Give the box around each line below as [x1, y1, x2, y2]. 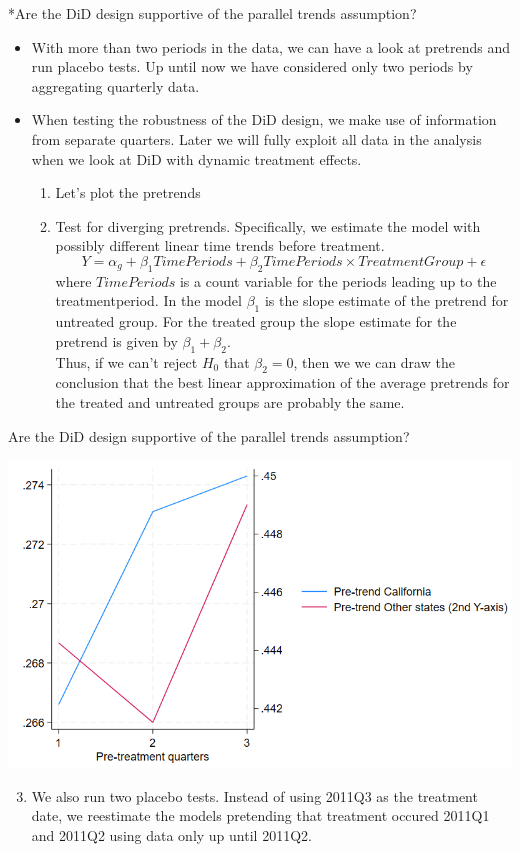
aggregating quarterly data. [31, 75, 200, 96]
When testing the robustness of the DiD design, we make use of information [31, 109, 497, 130]
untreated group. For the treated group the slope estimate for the [55, 311, 457, 332]
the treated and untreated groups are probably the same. [55, 391, 405, 412]
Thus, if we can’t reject [55, 351, 198, 372]
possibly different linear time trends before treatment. [55, 235, 385, 256]
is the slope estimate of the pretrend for [264, 290, 509, 311]
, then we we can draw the [293, 351, 455, 372]
